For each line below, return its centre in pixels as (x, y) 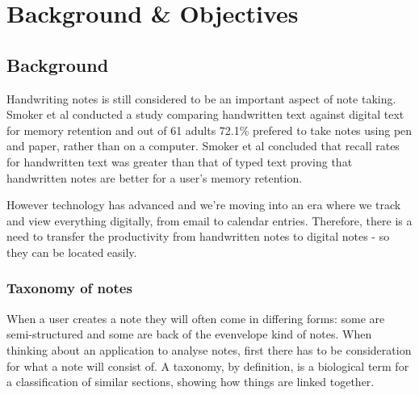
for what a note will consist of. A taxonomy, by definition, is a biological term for (208, 366)
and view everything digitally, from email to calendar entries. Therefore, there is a (209, 220)
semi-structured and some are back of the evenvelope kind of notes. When (189, 334)
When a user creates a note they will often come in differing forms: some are (196, 318)
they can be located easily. (72, 252)
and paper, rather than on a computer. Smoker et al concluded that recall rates (203, 146)
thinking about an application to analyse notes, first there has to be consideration (209, 349)
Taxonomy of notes (69, 288)
